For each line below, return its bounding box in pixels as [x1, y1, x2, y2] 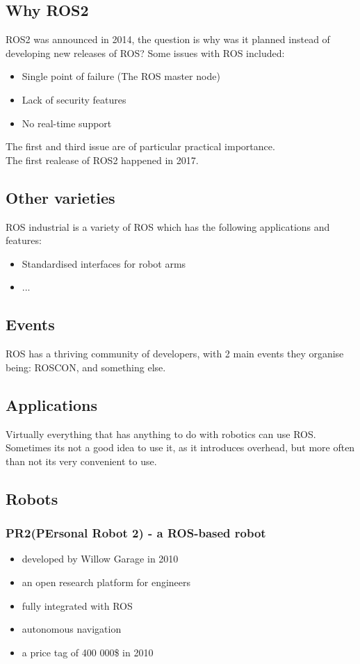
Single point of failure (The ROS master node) [22, 69, 220, 83]
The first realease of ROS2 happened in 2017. [6, 152, 199, 167]
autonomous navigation [22, 622, 122, 636]
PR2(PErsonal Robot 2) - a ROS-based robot [6, 524, 266, 542]
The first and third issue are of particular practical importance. [6, 139, 275, 154]
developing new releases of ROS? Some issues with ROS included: [6, 45, 285, 60]
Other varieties [6, 186, 115, 208]
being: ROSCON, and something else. [6, 359, 166, 374]
